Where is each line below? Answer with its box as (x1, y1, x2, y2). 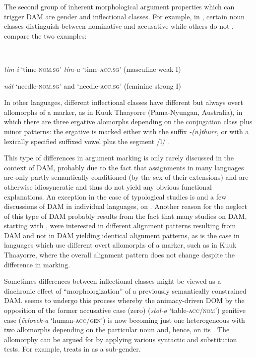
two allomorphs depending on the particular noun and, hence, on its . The (4, 324, 230, 335)
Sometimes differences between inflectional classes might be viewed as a (4, 276, 221, 286)
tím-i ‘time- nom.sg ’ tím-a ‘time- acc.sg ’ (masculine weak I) (4, 63, 181, 74)
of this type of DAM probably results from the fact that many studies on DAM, (4, 210, 247, 221)
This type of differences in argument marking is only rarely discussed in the (4, 153, 234, 163)
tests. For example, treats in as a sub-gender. (4, 344, 141, 354)
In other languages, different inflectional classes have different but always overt (4, 97, 243, 107)
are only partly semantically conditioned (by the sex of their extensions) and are (4, 172, 249, 182)
